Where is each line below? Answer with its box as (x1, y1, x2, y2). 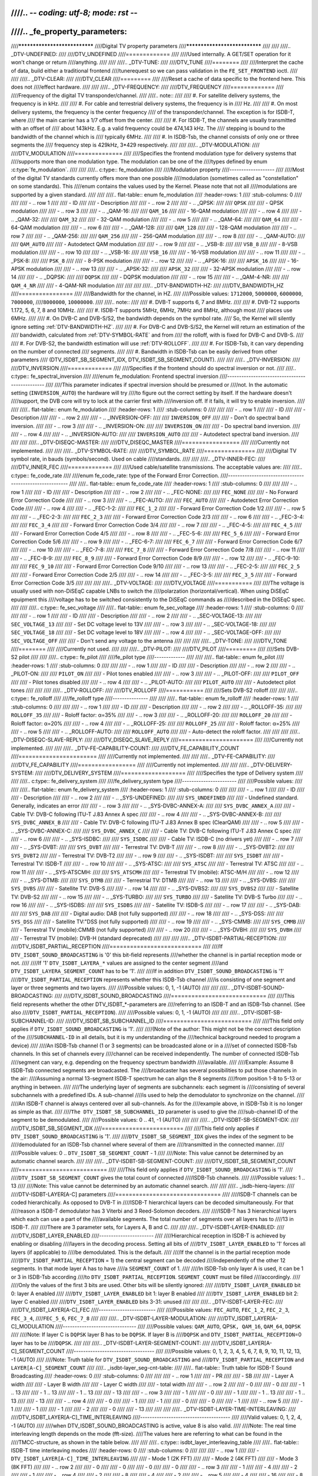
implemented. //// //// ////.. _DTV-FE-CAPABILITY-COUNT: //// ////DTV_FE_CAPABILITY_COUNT (11, 744, 240, 752)
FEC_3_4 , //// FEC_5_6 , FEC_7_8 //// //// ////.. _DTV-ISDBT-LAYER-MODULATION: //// (11, 1314, 216, 1322)
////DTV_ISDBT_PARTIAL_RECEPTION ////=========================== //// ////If (11, 943, 223, 950)
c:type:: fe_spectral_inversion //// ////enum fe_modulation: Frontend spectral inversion (11, 373, 219, 380)
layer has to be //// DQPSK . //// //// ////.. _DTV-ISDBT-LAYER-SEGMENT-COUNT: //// (11, 1339, 210, 1346)
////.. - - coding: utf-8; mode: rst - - (11, 8, 138, 18)
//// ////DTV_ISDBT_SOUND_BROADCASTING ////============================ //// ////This (54, 992, 295, 1000)
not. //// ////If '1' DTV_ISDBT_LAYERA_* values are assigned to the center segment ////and (11, 959, 228, 966)
